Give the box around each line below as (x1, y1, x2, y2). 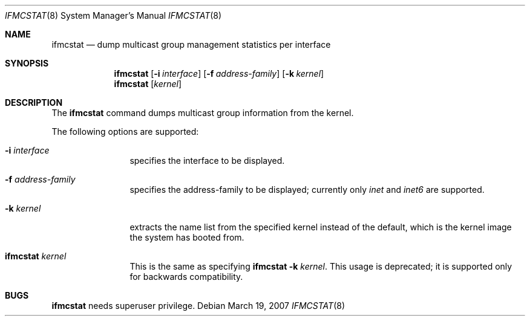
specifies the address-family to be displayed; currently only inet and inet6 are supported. (129, 184, 485, 195)
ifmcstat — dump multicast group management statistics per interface (51, 39, 331, 50)
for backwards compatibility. (129, 271, 243, 282)
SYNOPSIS (5, 58, 49, 68)
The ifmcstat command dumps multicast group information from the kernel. (51, 108, 354, 118)
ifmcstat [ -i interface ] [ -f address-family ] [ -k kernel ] (114, 68, 324, 79)
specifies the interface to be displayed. (129, 155, 285, 166)
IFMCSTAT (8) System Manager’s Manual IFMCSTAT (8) (5, 10, 222, 21)
